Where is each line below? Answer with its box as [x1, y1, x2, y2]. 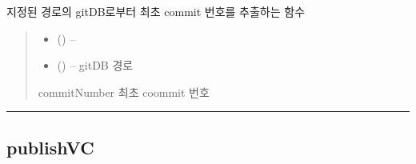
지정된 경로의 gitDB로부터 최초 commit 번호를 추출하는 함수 [6, 3, 306, 19]
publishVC [6, 134, 94, 159]
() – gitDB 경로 [57, 57, 134, 74]
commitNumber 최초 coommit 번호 [38, 83, 210, 100]
